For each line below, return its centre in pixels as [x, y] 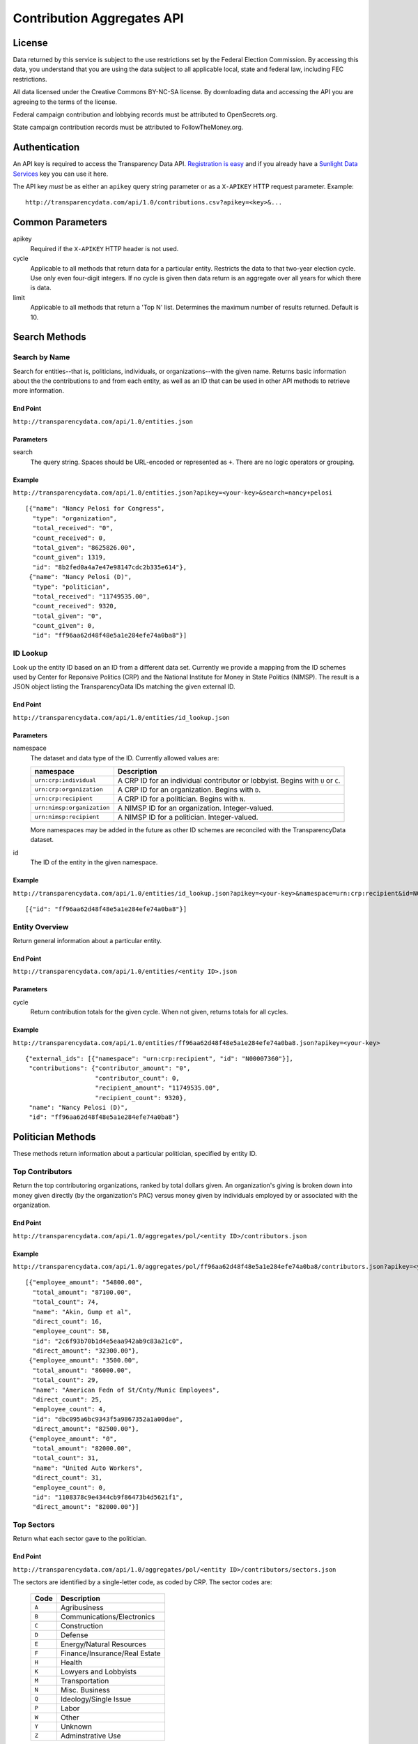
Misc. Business [85, 1690]
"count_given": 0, [64, 626]
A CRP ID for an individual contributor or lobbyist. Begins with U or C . [229, 780]
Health [71, 1662]
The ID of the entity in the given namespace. [94, 862]
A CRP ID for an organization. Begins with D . [189, 790]
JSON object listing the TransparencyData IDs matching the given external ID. [124, 686]
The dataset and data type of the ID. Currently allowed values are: [125, 758]
